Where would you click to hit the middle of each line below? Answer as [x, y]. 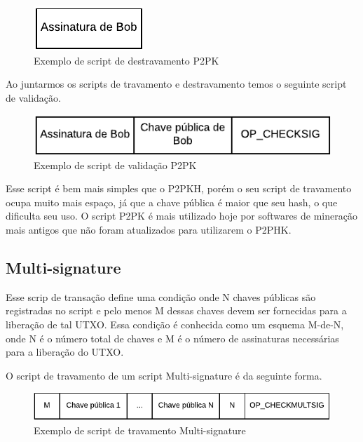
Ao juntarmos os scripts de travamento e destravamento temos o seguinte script [176, 84]
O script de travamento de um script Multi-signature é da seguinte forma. [164, 375]
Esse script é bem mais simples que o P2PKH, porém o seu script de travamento [179, 188]
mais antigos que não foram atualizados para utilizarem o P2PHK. [149, 229]
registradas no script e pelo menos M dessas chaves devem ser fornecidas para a [176, 310]
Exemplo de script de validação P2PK [115, 165]
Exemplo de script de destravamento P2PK [126, 60]
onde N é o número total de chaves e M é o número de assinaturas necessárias [172, 338]
